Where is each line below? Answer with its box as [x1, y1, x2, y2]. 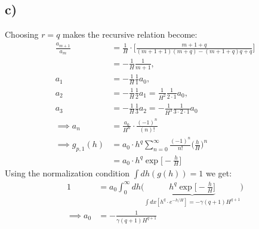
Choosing [5, 28, 39, 41]
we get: [205, 167, 232, 179]
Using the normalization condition [5, 167, 129, 179]
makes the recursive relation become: [63, 28, 198, 41]
